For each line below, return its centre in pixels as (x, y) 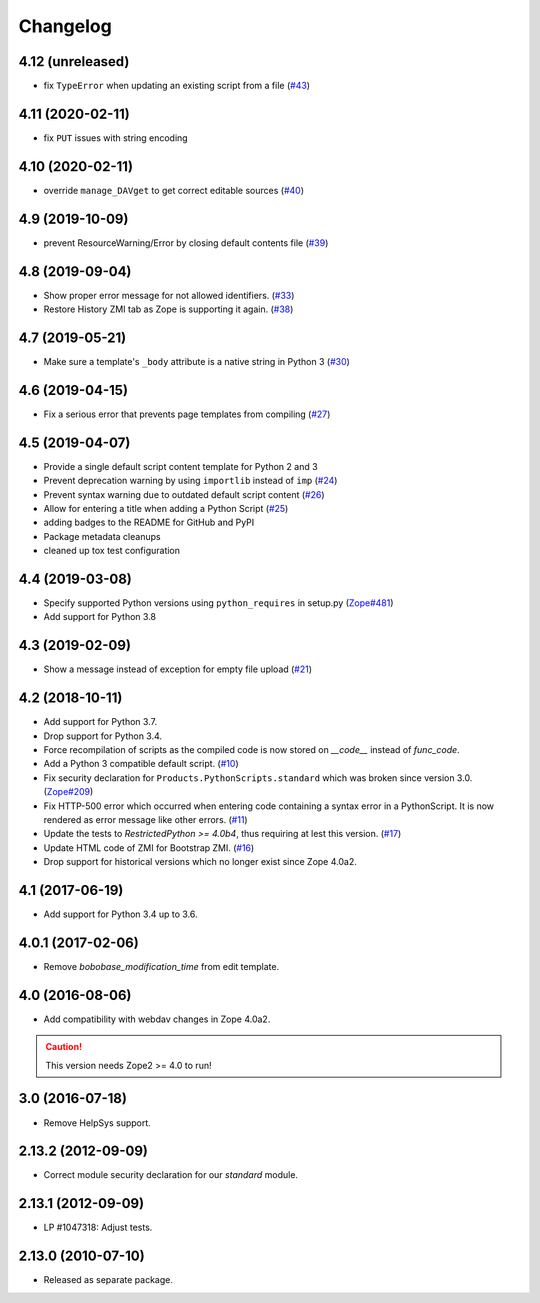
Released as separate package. (108, 1280)
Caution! (64, 1047)
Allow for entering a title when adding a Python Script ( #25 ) (166, 508)
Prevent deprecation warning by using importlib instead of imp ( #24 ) (190, 481)
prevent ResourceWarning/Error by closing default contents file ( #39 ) (186, 242)
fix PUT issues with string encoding (116, 137)
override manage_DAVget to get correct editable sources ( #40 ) (174, 190)
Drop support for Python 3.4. (103, 736)
